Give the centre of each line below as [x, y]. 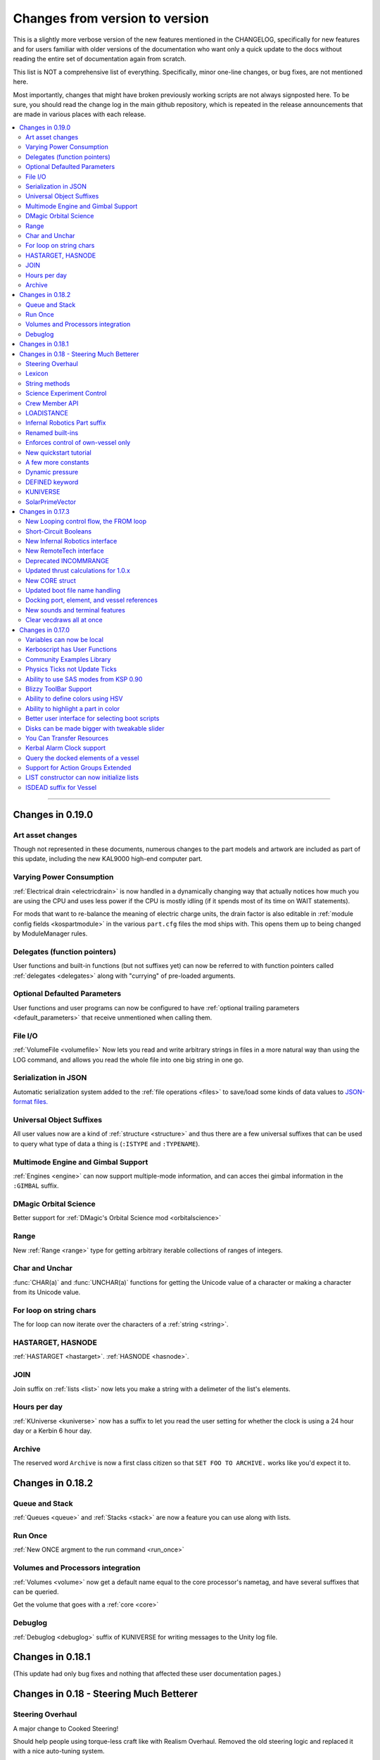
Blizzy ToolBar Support [59, 689]
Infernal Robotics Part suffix [66, 423]
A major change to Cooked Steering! [66, 1728]
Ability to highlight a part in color [72, 708]
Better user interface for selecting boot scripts [93, 719]
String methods [48, 383]
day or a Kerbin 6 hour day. [52, 1431]
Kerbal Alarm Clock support [65, 748]
